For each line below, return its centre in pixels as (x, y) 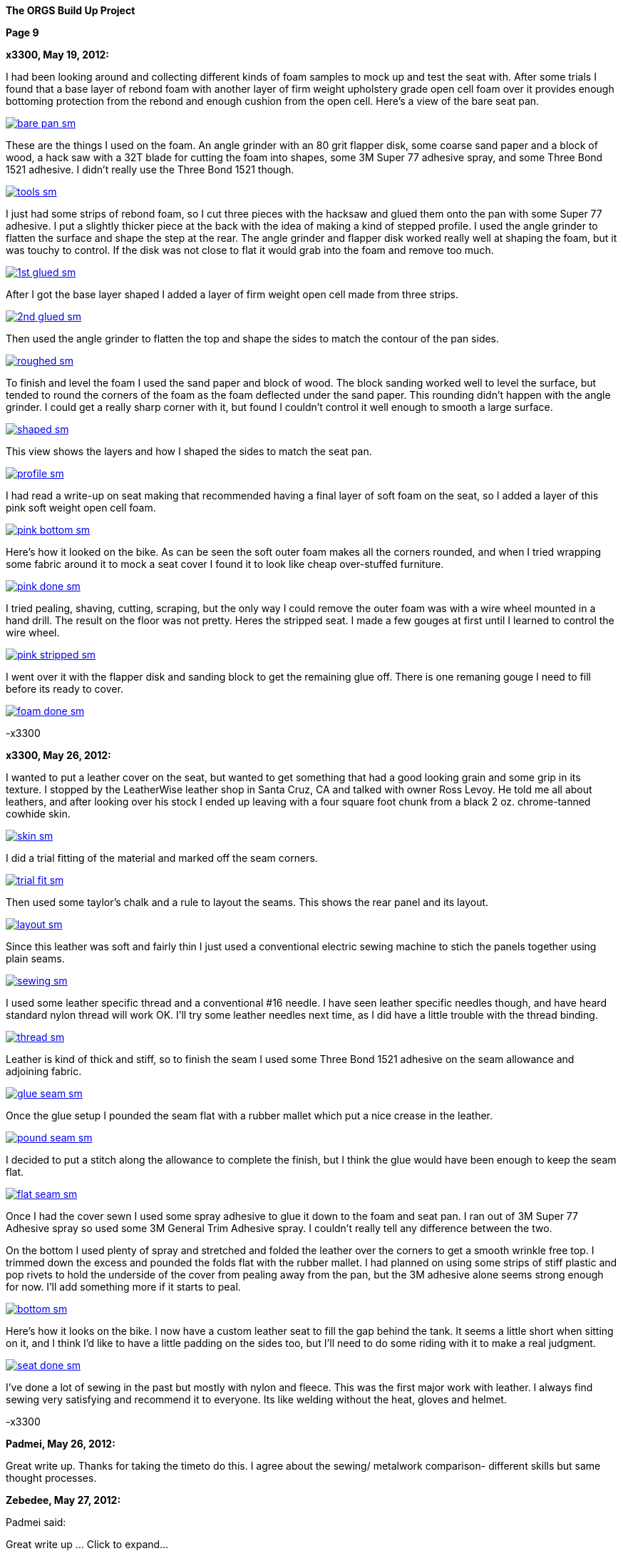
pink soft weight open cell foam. (81, 508)
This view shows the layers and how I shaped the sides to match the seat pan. (189, 451)
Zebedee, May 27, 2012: (63, 1500)
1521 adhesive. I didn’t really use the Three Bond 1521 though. (150, 169)
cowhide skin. (38, 814)
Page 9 (22, 32)
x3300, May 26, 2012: (58, 755)
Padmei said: (36, 1522)
